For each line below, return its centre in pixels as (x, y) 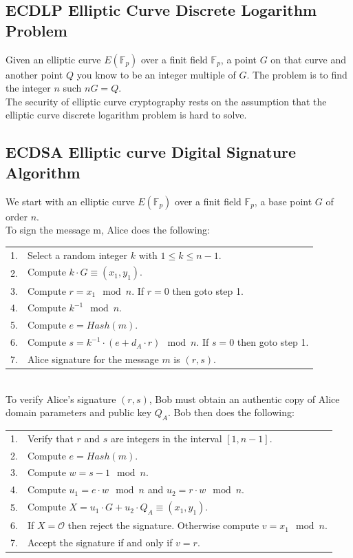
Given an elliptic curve (53, 59)
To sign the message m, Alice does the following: (108, 230)
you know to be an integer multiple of (156, 74)
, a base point (283, 201)
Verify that (50, 438)
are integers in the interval (167, 438)
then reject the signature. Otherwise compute (163, 525)
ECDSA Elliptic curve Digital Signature (151, 152)
